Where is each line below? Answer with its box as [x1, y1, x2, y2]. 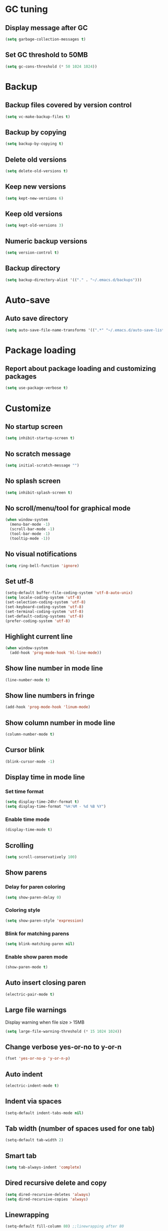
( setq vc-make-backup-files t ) [5, 114, 70, 119]
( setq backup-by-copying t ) [5, 142, 64, 147]
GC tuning [5, 4, 48, 15]
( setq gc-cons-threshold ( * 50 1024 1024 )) [5, 64, 97, 69]
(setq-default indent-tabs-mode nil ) [5, 1111, 84, 1116]
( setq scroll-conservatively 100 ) [5, 854, 77, 859]
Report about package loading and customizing [5, 364, 156, 373]
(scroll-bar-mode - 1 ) [9, 527, 55, 532]
